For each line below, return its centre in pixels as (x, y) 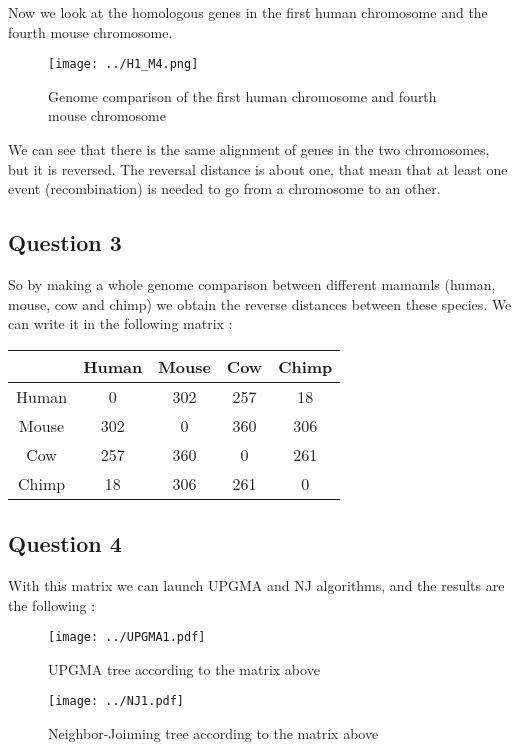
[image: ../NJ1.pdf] (116, 701)
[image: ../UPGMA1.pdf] (127, 637)
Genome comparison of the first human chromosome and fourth (242, 95)
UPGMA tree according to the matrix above (184, 668)
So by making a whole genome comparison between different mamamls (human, (252, 284)
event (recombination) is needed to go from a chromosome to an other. (224, 188)
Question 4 (65, 543)
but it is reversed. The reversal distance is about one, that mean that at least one (258, 168)
